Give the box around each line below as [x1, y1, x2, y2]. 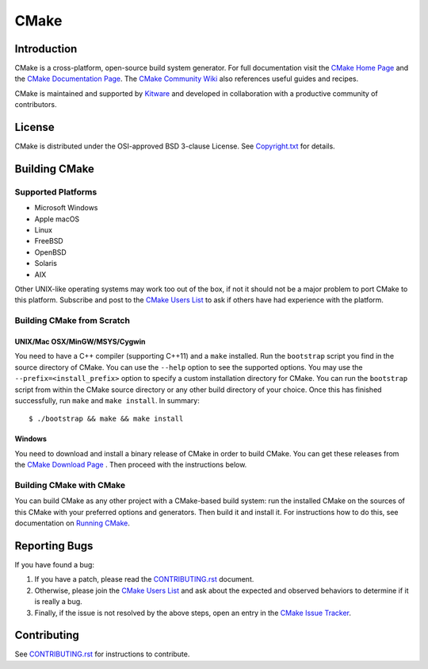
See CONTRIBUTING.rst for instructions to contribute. [14, 649, 190, 659]
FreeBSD [34, 236, 63, 246]
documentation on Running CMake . [14, 518, 130, 528]
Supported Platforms [14, 186, 97, 198]
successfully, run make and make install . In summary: [14, 395, 200, 405]
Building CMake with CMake [14, 479, 126, 490]
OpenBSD [34, 247, 67, 257]
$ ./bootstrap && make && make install [29, 414, 184, 424]
